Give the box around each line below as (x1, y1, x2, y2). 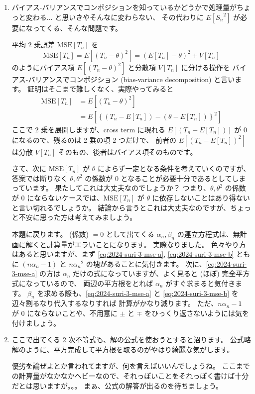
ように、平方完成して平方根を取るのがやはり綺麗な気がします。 (25, 344, 234, 354)
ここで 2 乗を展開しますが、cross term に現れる (11, 124, 165, 135)
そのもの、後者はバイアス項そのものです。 (58, 146, 197, 157)
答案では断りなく (11, 173, 68, 183)
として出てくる (106, 228, 154, 239)
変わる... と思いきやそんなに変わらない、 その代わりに (25, 11, 204, 22)
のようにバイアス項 (11, 62, 75, 72)
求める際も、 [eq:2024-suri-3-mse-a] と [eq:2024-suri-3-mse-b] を (44, 288, 239, 298)
